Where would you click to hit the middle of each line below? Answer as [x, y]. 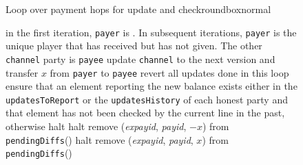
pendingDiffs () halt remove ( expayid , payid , [100, 139]
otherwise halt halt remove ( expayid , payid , [96, 126]
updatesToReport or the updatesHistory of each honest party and [147, 99]
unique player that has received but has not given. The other [134, 46]
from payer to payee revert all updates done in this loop [169, 72]
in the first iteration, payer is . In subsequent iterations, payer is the [151, 32]
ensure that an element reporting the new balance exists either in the [151, 86]
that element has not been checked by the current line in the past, [145, 113]
